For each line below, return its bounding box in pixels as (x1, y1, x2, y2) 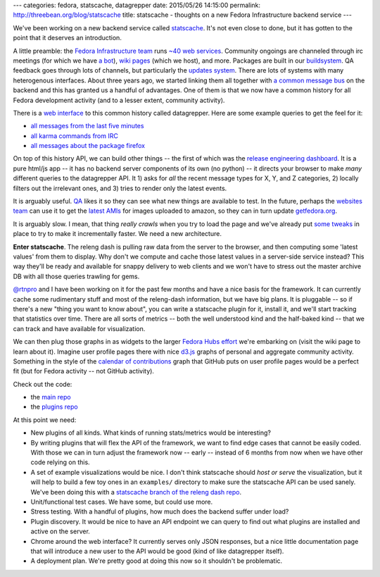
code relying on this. (30, 458, 91, 466)
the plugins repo (30, 402, 78, 411)
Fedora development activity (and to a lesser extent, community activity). (13, 96, 225, 104)
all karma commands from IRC (30, 131, 119, 140)
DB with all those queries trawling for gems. (13, 272, 140, 280)
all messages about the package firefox (30, 142, 146, 150)
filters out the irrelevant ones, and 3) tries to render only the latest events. (13, 184, 227, 192)
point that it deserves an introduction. (13, 34, 122, 42)
